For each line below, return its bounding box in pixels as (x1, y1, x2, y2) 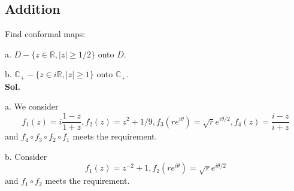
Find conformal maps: (5, 28, 86, 40)
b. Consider (5, 150, 47, 162)
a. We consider (5, 100, 59, 113)
